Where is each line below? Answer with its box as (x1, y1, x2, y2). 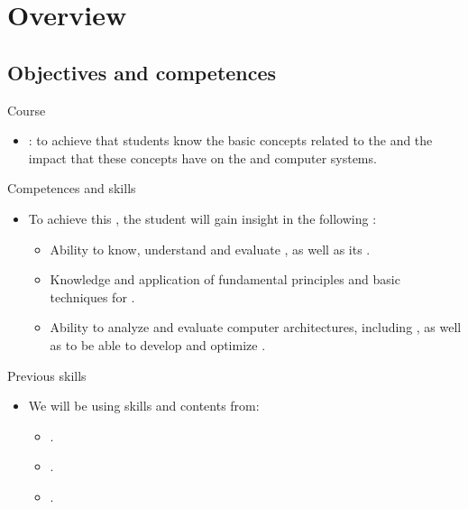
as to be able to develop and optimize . (50, 335, 266, 354)
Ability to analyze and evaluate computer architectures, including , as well (50, 318, 462, 337)
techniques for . (50, 287, 135, 306)
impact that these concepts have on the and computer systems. (28, 148, 377, 167)
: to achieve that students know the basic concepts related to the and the (28, 131, 433, 150)
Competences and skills (7, 179, 136, 198)
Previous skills (7, 366, 87, 384)
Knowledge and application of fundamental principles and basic (50, 270, 400, 289)
